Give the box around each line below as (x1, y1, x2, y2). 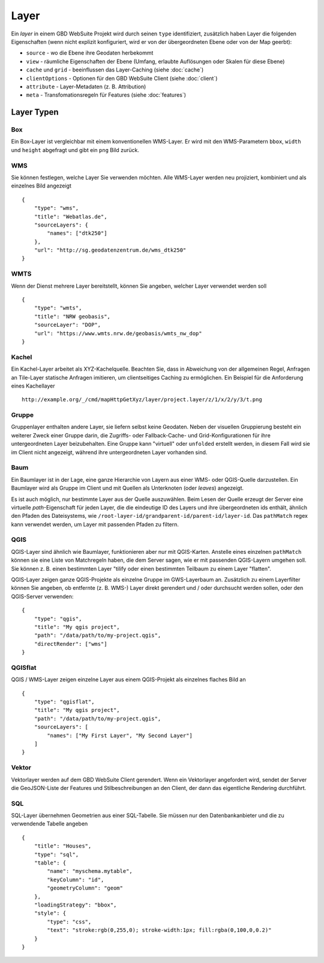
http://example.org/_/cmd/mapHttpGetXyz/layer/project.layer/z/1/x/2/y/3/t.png (22, 396, 262, 403)
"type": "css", (47, 918, 92, 925)
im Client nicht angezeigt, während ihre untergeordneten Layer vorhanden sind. (11, 448, 208, 456)
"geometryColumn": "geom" (47, 885, 123, 892)
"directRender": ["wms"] (34, 640, 107, 647)
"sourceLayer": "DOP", (34, 321, 101, 329)
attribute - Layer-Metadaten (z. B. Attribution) (26, 83, 146, 90)
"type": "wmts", (34, 305, 82, 312)
